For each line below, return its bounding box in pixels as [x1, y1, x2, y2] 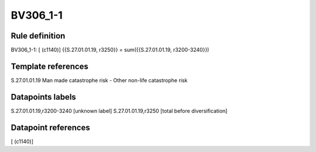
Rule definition [11, 31, 66, 41]
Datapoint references [11, 122, 91, 132]
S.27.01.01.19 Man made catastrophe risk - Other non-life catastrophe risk [11, 76, 188, 84]
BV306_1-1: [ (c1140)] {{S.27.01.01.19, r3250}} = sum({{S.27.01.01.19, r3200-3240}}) [11, 47, 209, 54]
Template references [11, 61, 89, 71]
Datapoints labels [11, 92, 76, 102]
